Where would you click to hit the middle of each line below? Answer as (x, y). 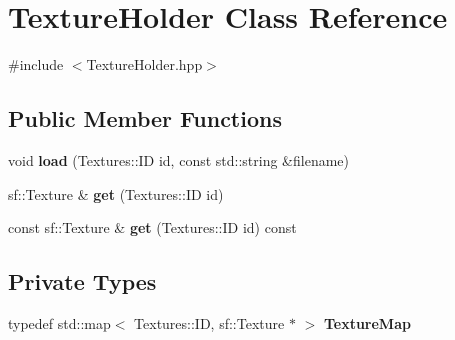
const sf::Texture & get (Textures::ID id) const (152, 227)
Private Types (82, 281)
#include (36, 64)
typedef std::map (59, 322)
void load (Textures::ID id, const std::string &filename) (179, 159)
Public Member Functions (145, 118)
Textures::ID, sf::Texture (209, 322)
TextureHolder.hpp (144, 64)
